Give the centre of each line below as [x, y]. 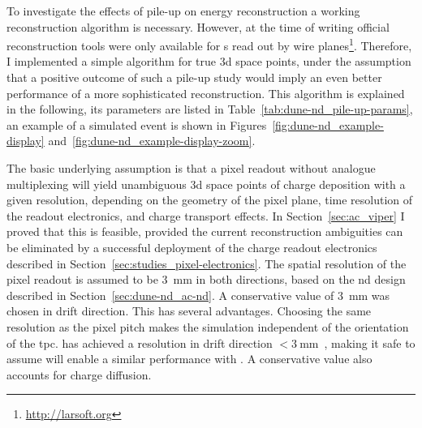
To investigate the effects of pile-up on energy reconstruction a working [183, 11]
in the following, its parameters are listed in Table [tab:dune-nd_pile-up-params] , [210, 109]
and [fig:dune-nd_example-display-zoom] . [152, 141]
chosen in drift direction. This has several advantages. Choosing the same [189, 311]
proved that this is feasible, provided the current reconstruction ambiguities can [205, 231]
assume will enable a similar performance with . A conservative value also [189, 359]
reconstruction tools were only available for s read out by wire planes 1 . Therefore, [209, 44]
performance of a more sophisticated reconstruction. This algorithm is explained [206, 93]
